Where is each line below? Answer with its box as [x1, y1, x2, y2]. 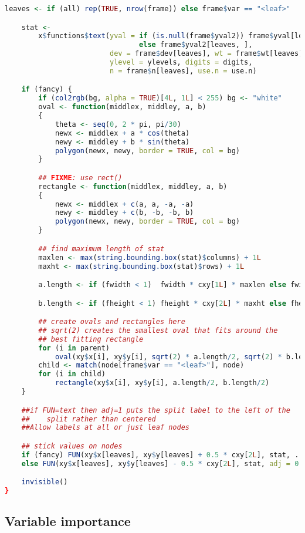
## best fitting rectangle [38, 335, 144, 343]
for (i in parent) [38, 343, 110, 352]
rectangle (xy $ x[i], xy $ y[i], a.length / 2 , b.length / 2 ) [55, 379, 270, 387]
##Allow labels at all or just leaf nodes [21, 423, 189, 432]
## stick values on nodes [21, 441, 123, 450]
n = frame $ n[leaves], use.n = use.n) [109, 66, 257, 75]
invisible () [21, 478, 68, 487]
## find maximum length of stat [38, 244, 165, 253]
